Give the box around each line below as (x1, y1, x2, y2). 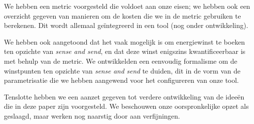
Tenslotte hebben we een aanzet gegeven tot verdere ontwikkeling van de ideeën (4, 91, 245, 101)
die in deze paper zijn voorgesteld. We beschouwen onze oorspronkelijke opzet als (4, 101, 249, 111)
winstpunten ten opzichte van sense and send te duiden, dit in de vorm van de (4, 65, 241, 75)
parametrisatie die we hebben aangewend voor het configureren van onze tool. (4, 75, 239, 85)
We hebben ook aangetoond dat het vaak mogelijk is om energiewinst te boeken (4, 36, 245, 47)
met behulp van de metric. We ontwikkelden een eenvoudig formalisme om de (4, 55, 238, 66)
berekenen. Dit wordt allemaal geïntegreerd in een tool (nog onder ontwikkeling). (4, 20, 249, 30)
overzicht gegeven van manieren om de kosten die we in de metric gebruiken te (4, 10, 241, 21)
